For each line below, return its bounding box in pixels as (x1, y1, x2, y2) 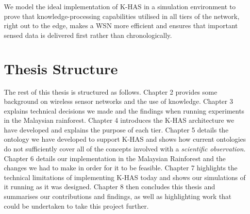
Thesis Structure (4, 58, 118, 78)
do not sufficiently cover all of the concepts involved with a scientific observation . (4, 144, 246, 154)
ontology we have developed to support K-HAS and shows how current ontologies (4, 134, 246, 144)
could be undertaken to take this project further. (4, 200, 149, 211)
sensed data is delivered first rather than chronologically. (4, 30, 172, 40)
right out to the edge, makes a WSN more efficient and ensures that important (4, 20, 238, 31)
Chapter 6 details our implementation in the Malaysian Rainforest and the (4, 153, 226, 163)
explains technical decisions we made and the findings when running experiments (4, 105, 245, 115)
